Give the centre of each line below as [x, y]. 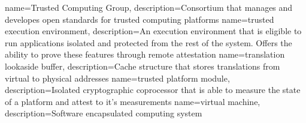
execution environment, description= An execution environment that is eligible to [153, 31]
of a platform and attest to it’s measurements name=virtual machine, [133, 101]
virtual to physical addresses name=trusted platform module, [117, 78]
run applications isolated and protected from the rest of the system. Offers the [149, 42]
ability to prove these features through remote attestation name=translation [145, 54]
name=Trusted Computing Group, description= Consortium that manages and [149, 7]
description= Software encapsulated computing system [104, 113]
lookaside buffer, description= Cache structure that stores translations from [143, 66]
